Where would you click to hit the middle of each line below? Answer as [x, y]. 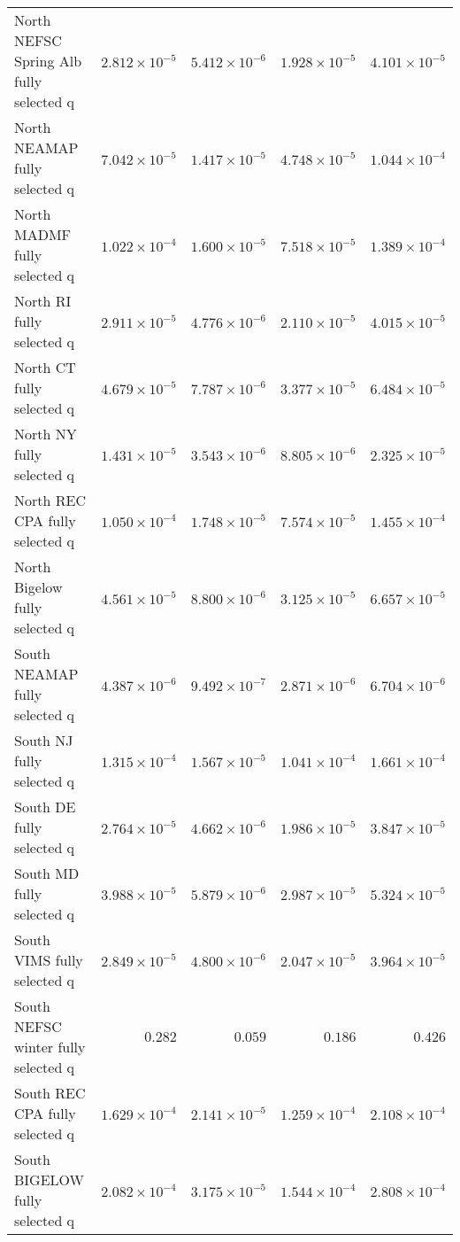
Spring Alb [48, 61]
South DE [45, 807]
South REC [50, 1093]
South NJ [44, 740]
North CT [45, 367]
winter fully [50, 1047]
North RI [43, 301]
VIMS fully [49, 960]
